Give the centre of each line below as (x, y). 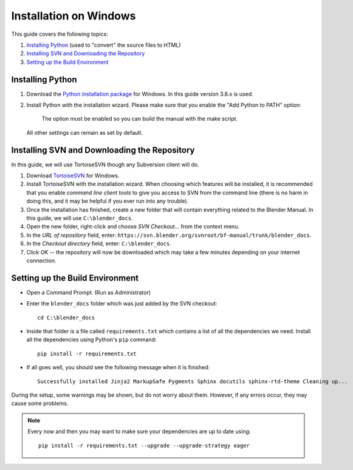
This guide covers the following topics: (60, 34)
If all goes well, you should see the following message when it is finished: (118, 367)
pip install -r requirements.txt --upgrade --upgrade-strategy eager (144, 445)
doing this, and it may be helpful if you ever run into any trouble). (107, 201)
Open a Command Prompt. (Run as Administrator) (89, 292)
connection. (41, 261)
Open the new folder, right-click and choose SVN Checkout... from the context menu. (133, 226)
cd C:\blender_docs (66, 318)
